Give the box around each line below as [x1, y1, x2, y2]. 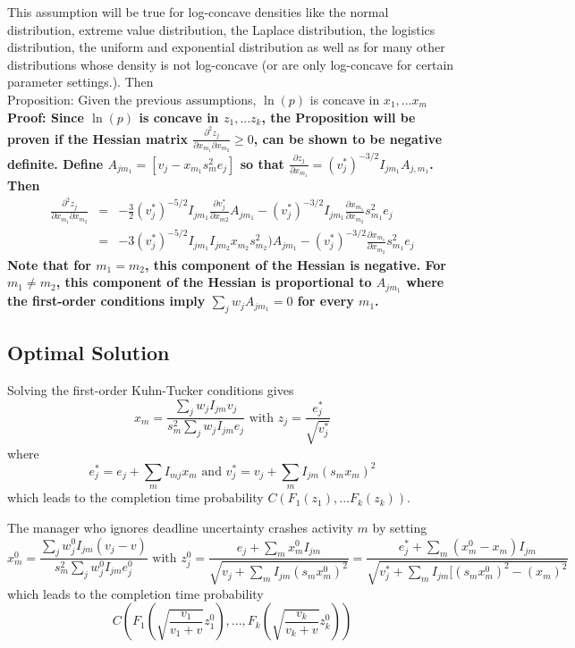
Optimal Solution [7, 339, 170, 366]
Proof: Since [7, 107, 84, 126]
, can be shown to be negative [253, 129, 443, 147]
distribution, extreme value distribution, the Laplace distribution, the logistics [7, 20, 435, 38]
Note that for [7, 255, 91, 274]
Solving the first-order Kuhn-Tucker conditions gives [7, 381, 294, 400]
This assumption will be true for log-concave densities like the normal [7, 3, 389, 21]
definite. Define [7, 154, 104, 173]
